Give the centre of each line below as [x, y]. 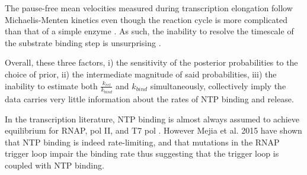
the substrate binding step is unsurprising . [83, 42]
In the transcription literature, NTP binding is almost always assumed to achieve [152, 119]
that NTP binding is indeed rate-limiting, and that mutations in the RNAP [142, 142]
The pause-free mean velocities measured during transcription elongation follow [149, 8]
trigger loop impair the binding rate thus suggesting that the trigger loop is [142, 153]
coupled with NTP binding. [55, 165]
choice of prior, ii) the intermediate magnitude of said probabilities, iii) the [141, 74]
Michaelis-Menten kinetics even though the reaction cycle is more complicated [146, 19]
